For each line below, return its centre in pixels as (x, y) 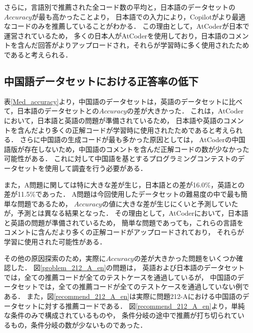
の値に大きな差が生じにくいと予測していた (170, 203)
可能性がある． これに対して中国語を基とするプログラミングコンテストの (121, 158)
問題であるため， (45, 203)
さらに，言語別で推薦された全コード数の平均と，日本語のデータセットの (120, 7)
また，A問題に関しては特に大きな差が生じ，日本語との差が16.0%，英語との (124, 184)
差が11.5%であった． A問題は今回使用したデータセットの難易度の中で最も (122, 194)
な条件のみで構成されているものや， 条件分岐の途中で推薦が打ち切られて (121, 315)
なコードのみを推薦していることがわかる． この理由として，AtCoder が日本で (127, 26)
